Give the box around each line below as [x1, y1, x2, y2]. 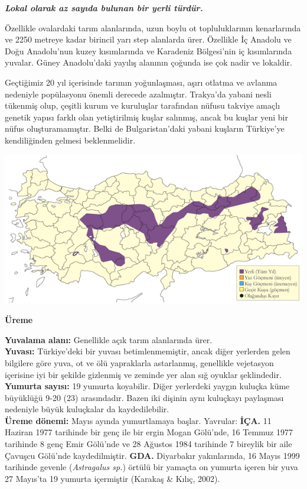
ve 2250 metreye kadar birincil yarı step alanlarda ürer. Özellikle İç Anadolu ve [5, 33, 292, 45]
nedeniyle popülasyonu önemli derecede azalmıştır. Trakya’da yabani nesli [5, 87, 272, 100]
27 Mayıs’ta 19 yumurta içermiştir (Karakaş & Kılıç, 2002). [5, 472, 220, 484]
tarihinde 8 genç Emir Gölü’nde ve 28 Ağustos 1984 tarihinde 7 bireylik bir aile [5, 438, 292, 450]
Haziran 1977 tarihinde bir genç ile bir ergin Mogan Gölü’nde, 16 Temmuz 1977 [5, 426, 293, 438]
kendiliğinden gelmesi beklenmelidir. [5, 133, 136, 146]
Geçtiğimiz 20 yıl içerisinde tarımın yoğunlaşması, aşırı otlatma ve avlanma [5, 76, 277, 88]
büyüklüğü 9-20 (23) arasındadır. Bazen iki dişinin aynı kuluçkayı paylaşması [5, 391, 284, 403]
